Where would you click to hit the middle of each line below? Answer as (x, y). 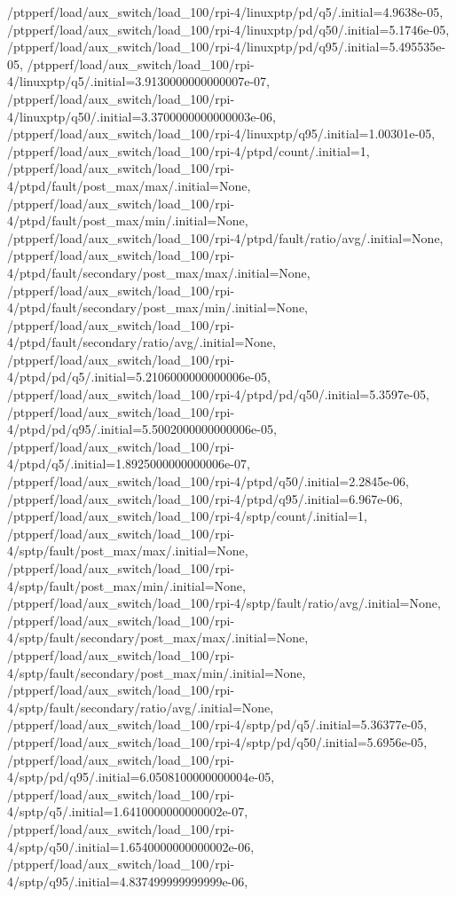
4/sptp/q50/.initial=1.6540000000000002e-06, (131, 846)
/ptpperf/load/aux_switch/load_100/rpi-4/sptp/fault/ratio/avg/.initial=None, (224, 603)
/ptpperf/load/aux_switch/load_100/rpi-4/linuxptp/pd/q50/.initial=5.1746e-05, (228, 29)
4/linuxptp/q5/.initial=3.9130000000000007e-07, (139, 81)
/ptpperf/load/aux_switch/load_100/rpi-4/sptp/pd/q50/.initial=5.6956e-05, (217, 741)
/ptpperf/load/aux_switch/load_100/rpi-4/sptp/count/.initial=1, (187, 516)
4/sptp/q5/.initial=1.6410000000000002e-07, (128, 811)
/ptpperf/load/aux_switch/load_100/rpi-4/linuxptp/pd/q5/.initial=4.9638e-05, (225, 12)
